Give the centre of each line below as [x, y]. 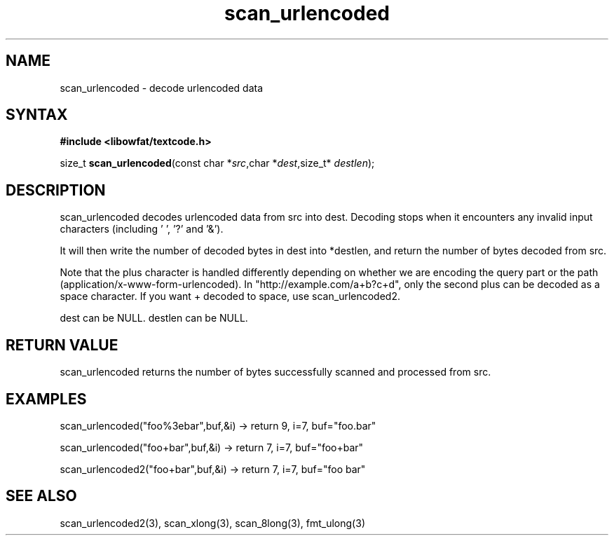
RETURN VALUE [62, 345]
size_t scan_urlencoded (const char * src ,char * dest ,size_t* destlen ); [217, 163]
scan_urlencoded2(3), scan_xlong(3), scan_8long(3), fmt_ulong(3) [212, 523]
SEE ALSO [41, 496]
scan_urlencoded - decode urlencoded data [162, 88]
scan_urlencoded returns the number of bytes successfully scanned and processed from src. [275, 372]
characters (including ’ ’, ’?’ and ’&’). [142, 229]
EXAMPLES [46, 399]
